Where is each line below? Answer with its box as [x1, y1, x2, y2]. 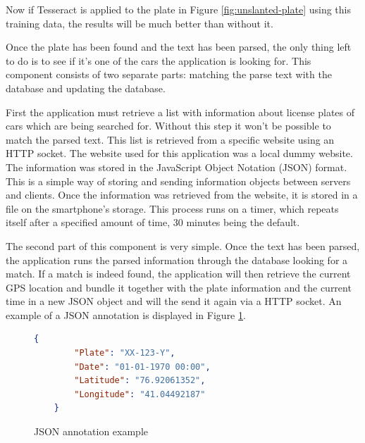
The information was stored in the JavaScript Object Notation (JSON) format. [6, 159, 347, 174]
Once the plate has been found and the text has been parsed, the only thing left [6, 39, 352, 54]
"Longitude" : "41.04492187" [74, 389, 206, 399]
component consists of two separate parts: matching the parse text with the [6, 67, 332, 82]
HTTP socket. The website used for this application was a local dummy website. [6, 146, 353, 161]
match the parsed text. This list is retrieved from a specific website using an [6, 132, 335, 146]
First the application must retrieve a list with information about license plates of [6, 104, 355, 119]
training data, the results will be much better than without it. [6, 15, 273, 30]
